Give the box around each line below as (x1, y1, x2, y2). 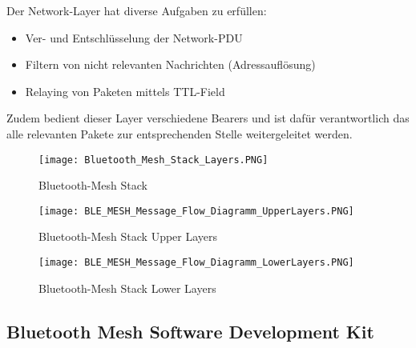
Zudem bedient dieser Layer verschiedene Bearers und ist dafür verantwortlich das (6, 110, 410, 126)
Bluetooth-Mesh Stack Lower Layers (38, 279, 216, 296)
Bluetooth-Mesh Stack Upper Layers (38, 228, 218, 245)
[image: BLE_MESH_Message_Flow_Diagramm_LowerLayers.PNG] (38, 257, 354, 269)
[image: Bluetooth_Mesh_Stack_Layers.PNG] (38, 154, 269, 166)
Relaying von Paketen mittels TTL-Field (25, 82, 225, 99)
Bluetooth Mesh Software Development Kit (6, 318, 374, 343)
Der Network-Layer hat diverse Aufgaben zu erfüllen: (6, 2, 267, 18)
